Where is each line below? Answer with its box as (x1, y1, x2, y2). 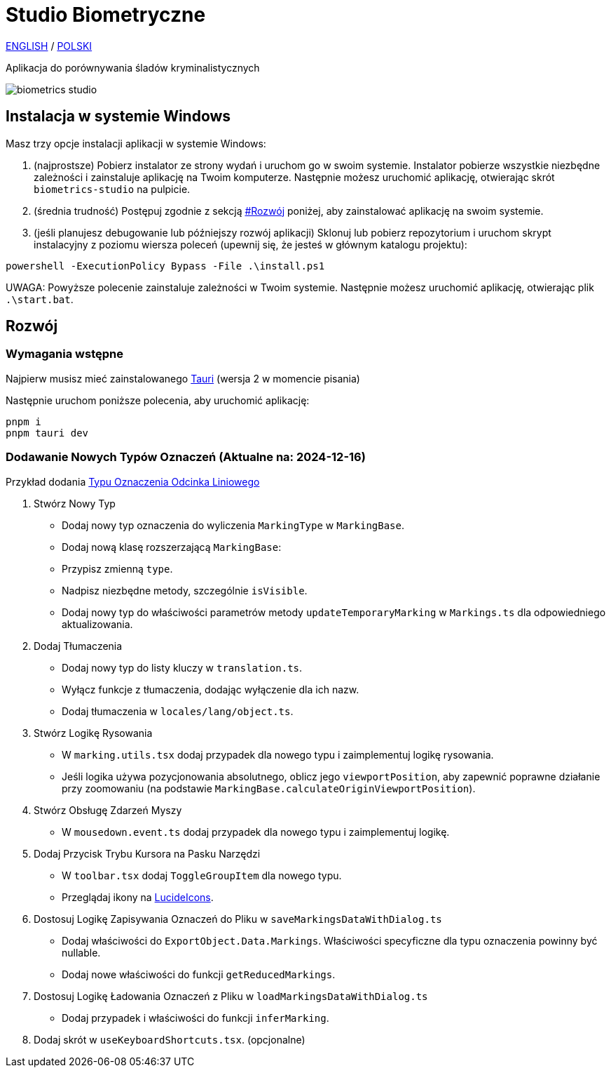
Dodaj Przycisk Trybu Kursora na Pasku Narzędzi (34, 847, 261, 860)
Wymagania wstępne (6, 347, 123, 361)
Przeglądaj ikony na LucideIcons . (62, 891, 214, 903)
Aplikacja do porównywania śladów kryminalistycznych (6, 61, 260, 74)
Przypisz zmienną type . (62, 562, 173, 575)
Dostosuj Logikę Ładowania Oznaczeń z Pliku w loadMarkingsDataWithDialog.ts (34, 989, 428, 1002)
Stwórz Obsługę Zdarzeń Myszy (34, 804, 182, 816)
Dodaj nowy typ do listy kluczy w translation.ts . (62, 661, 303, 674)
